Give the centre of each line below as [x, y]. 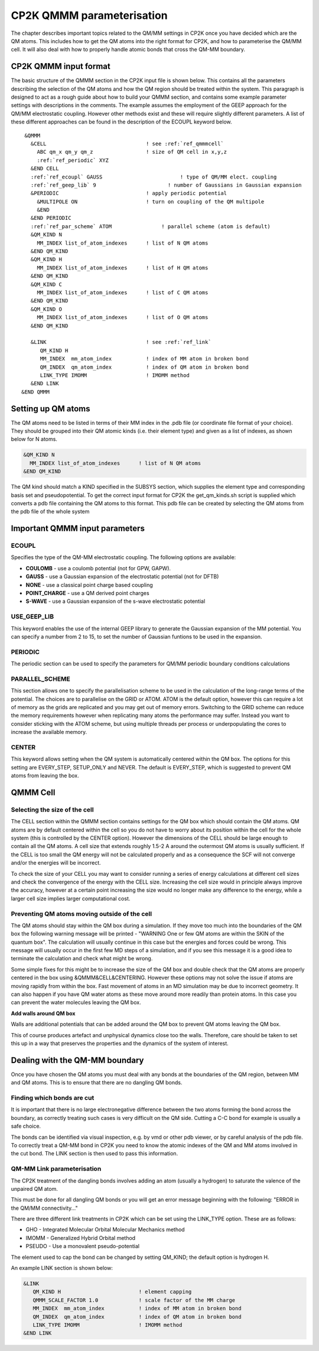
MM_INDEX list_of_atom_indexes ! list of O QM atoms [123, 317]
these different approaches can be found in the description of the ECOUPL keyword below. [121, 122]
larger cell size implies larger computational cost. [71, 898]
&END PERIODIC [51, 218]
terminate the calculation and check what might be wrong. [82, 959]
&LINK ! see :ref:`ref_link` [121, 342]
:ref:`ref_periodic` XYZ [73, 160]
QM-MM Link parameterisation [56, 1169]
